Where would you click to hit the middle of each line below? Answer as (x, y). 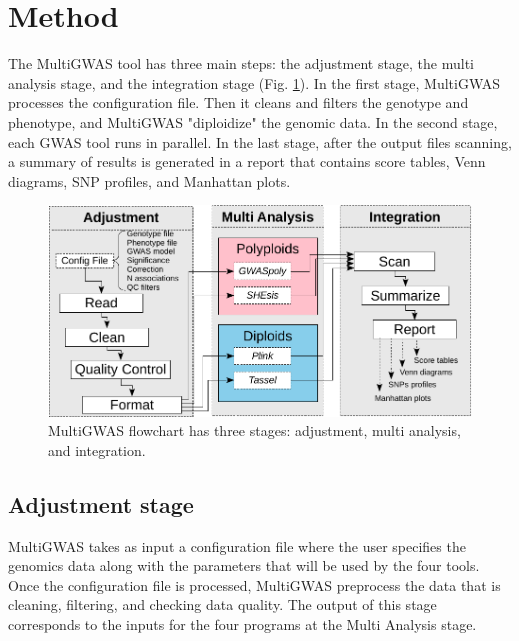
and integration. (97, 449)
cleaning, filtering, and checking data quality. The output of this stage (222, 604)
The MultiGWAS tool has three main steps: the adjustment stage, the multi (241, 63)
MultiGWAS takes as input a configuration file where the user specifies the (237, 545)
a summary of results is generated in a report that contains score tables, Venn (247, 161)
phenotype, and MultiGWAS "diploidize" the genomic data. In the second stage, (253, 121)
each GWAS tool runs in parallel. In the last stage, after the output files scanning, (260, 141)
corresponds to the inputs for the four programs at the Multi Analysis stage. (242, 623)
